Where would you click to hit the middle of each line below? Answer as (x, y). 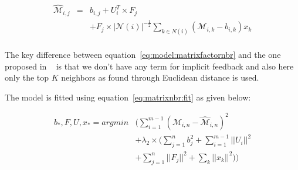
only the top (27, 77)
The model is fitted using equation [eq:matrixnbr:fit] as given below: (128, 97)
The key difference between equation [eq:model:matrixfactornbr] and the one (143, 54)
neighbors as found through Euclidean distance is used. (160, 77)
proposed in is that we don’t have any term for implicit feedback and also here (149, 66)
